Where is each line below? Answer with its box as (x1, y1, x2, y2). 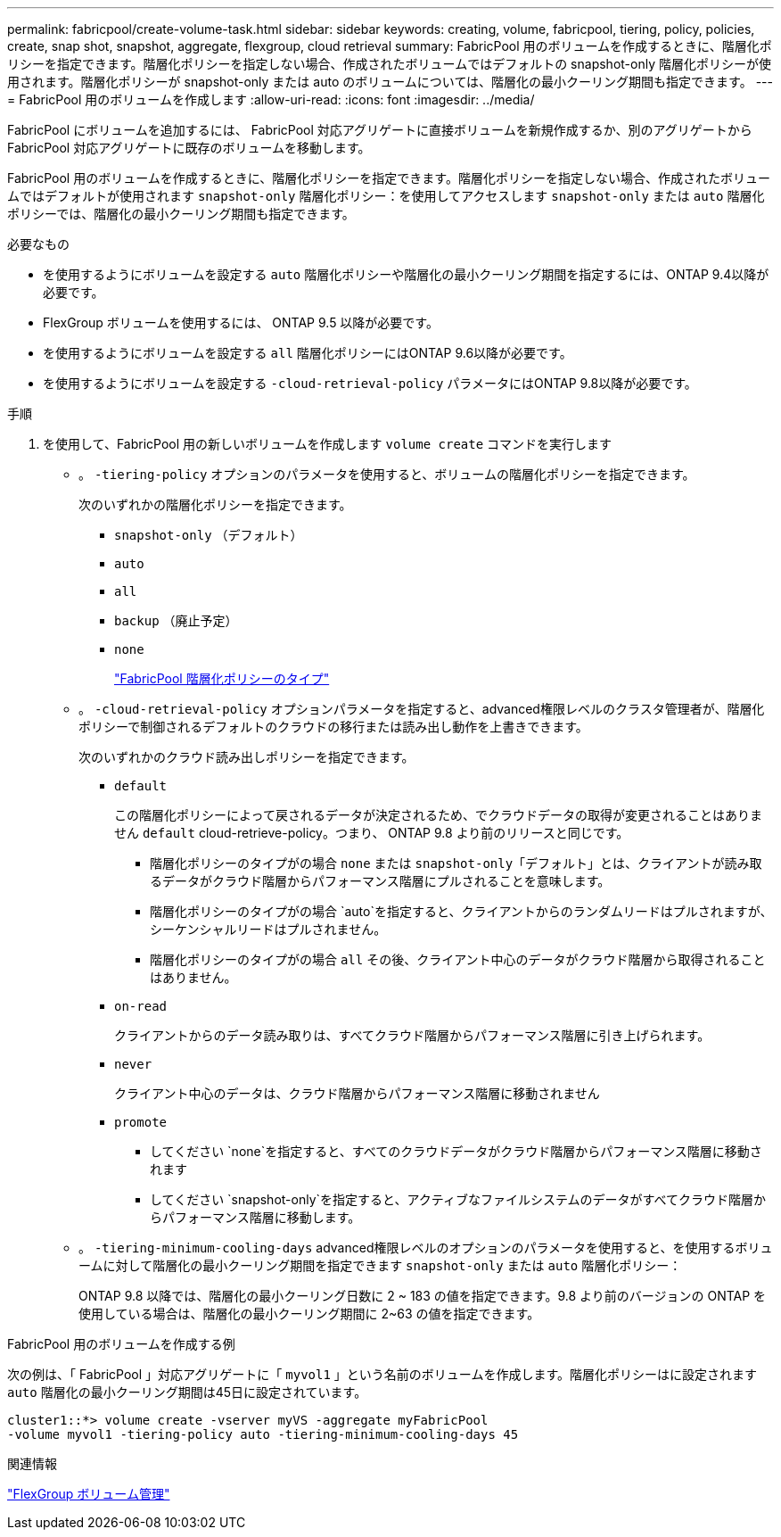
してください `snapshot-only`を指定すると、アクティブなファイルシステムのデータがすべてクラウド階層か (150, 1192, 766, 1207)
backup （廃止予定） (114, 613, 238, 628)
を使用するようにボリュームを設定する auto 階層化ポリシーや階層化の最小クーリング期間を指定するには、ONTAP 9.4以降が (43, 267, 769, 282)
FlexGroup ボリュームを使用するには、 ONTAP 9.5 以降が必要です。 (43, 315, 439, 330)
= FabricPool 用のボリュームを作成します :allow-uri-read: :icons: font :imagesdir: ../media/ (7, 92, 535, 107)
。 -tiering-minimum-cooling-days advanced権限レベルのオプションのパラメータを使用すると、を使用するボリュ (78, 1240, 773, 1255)
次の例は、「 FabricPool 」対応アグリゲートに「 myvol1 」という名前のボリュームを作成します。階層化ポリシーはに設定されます (7, 1367, 758, 1382)
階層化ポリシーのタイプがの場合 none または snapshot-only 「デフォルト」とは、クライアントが (150, 855, 725, 871)
